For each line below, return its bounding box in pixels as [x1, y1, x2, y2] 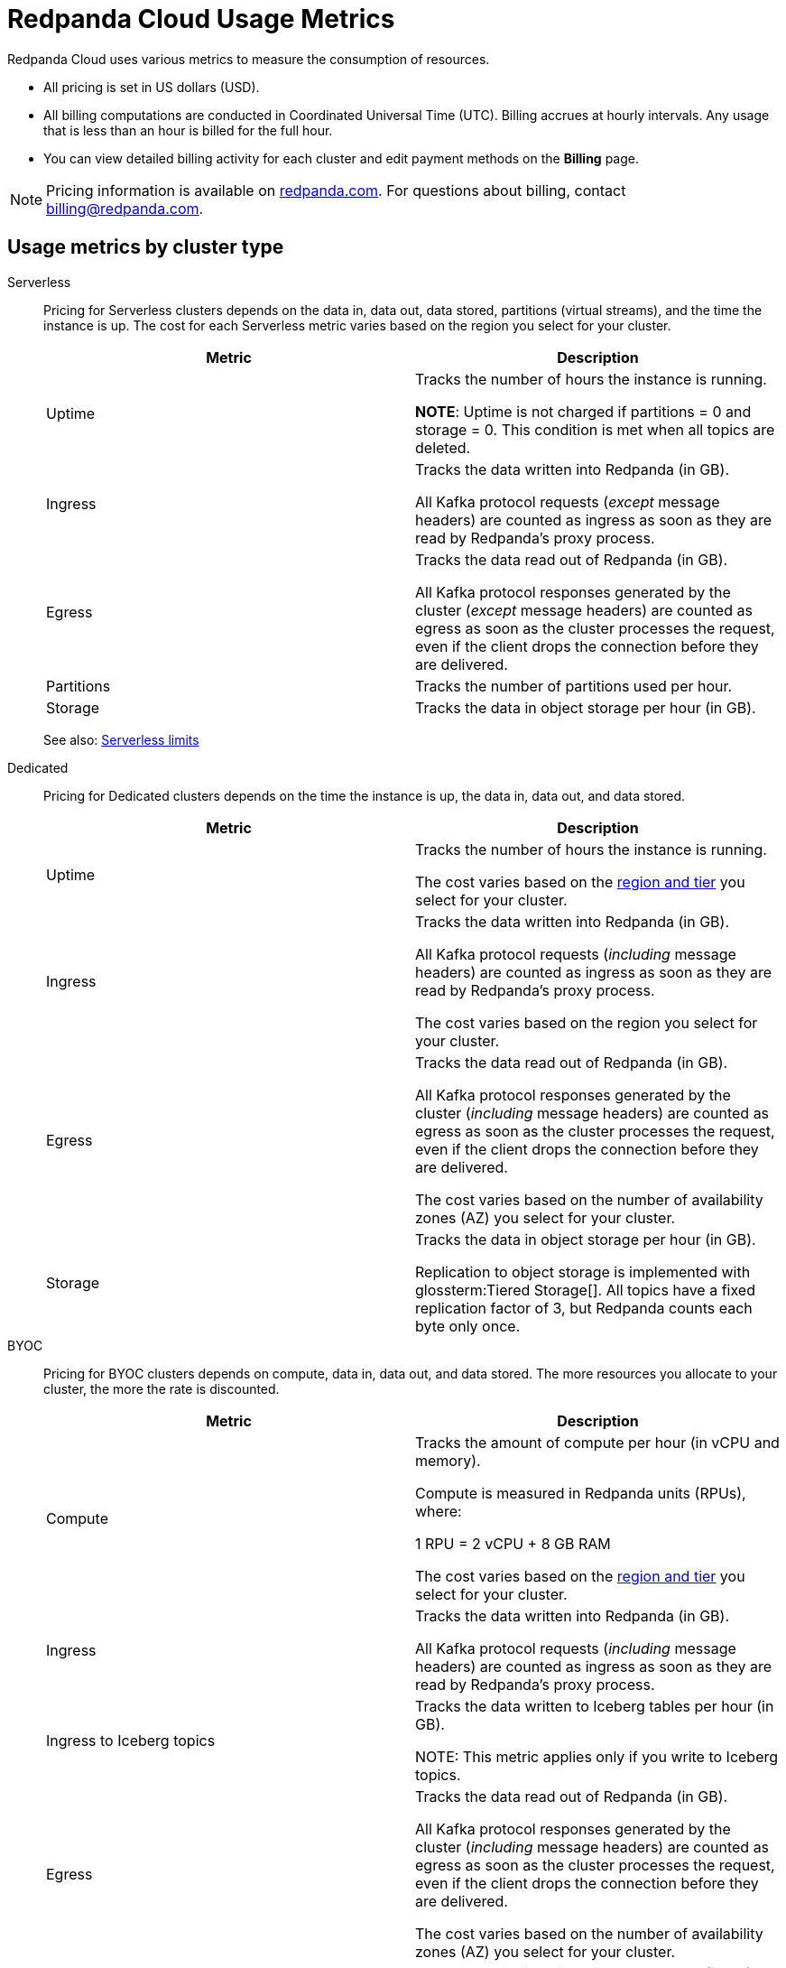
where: [415, 1501, 462, 1520]
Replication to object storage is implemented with [415, 1262, 751, 1281]
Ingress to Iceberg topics [46, 1731, 216, 1750]
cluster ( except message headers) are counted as [415, 600, 753, 619]
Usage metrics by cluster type [7, 236, 284, 259]
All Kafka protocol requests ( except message [415, 492, 720, 511]
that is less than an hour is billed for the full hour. [43, 122, 333, 138]
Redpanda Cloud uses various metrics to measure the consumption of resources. [7, 51, 490, 67]
